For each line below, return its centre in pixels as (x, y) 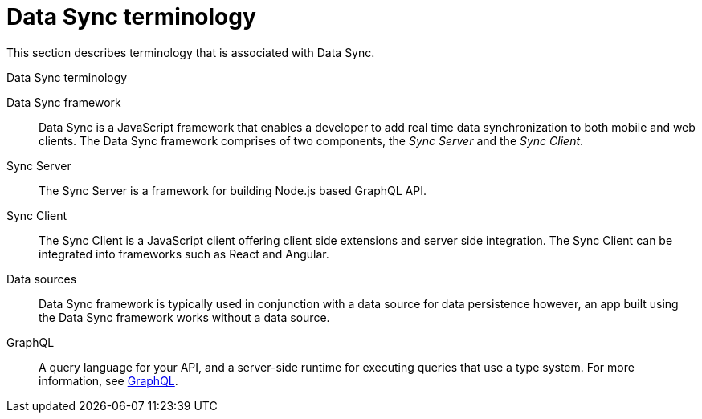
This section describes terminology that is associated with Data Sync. (191, 52)
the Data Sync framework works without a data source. (184, 317)
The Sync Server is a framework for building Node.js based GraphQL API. (233, 190)
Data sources (42, 279)
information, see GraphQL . (108, 380)
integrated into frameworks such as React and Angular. (184, 254)
